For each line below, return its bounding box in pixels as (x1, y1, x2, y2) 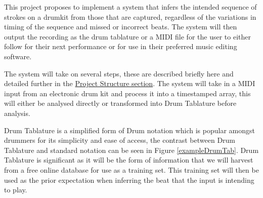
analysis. (4, 107, 30, 118)
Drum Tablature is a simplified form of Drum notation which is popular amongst (4, 125, 255, 135)
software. (4, 51, 32, 61)
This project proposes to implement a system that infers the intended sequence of (4, 2, 257, 12)
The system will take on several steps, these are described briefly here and (4, 68, 234, 78)
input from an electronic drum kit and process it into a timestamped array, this (4, 88, 251, 98)
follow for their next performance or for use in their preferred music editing (4, 41, 237, 52)
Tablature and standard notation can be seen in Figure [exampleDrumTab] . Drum (4, 144, 259, 155)
